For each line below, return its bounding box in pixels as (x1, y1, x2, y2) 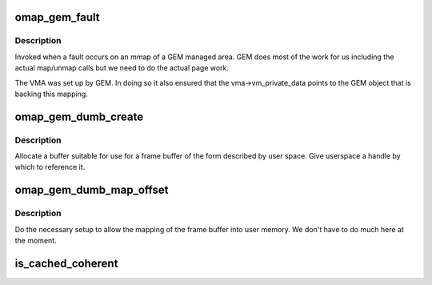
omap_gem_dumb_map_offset (14, 183, 169, 197)
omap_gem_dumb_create (14, 110, 144, 123)
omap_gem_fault (14, 10, 100, 24)
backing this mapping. (14, 89, 88, 98)
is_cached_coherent (14, 256, 118, 270)
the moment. (14, 236, 57, 246)
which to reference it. (14, 163, 86, 172)
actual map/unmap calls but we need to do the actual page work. (14, 63, 230, 73)
